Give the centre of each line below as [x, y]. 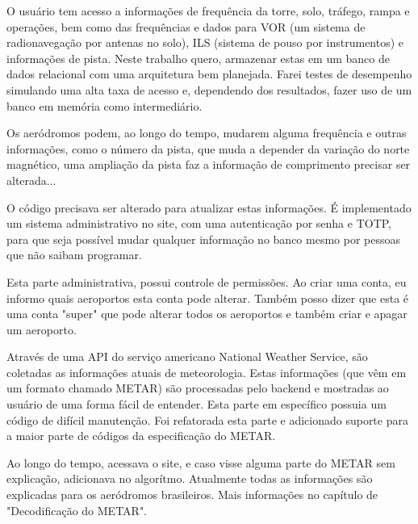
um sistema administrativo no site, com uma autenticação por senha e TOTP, [199, 223]
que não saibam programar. [74, 255]
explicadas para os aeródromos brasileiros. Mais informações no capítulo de [192, 495]
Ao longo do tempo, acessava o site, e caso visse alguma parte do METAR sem [201, 462]
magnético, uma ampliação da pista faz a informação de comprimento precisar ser [209, 164]
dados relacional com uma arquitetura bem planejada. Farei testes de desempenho [209, 74]
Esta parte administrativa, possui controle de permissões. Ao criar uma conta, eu [207, 281]
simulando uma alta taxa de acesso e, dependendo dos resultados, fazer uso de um [209, 89]
